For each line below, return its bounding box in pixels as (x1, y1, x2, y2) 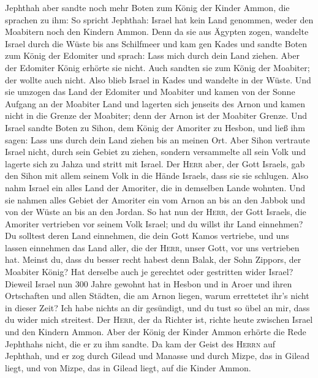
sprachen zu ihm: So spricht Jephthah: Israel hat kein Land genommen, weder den (5, 13, 314, 26)
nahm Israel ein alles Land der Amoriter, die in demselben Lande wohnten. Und (5, 181, 305, 194)
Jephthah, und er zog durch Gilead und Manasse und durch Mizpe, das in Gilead (5, 349, 310, 362)
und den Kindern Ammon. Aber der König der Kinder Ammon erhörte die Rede (5, 325, 306, 338)
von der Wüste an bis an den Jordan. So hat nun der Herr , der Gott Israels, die (5, 205, 306, 218)
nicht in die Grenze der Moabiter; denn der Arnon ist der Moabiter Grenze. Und (5, 109, 307, 122)
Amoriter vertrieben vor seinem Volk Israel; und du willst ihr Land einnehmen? (5, 217, 303, 230)
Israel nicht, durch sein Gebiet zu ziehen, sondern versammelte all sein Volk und (5, 145, 306, 158)
